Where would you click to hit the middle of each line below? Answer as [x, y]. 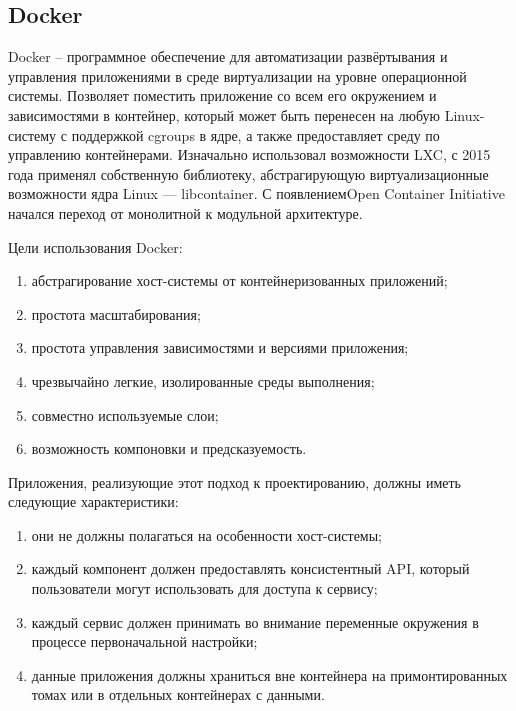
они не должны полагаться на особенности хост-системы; [207, 534]
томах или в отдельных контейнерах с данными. [178, 694]
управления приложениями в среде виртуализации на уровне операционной [237, 75]
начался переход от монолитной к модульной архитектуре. [185, 212]
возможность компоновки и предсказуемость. [169, 448]
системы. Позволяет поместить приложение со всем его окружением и [222, 95]
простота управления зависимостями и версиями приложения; [220, 347]
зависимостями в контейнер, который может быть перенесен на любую [224, 114]
